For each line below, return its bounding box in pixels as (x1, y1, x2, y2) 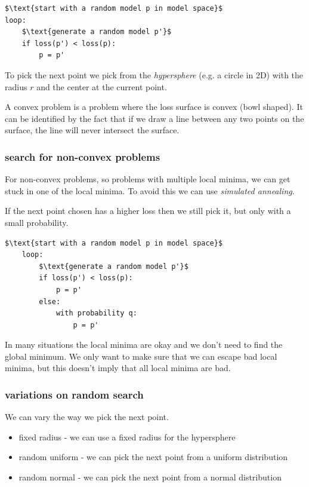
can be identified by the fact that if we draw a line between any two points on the (5, 112, 304, 124)
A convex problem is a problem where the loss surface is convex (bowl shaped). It (5, 100, 303, 113)
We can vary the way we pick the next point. (5, 411, 169, 423)
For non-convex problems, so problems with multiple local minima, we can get (5, 173, 291, 185)
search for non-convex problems (5, 149, 160, 164)
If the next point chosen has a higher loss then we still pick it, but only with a (5, 204, 291, 217)
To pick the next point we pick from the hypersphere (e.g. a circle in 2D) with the (5, 68, 304, 81)
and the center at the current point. (36, 80, 167, 93)
